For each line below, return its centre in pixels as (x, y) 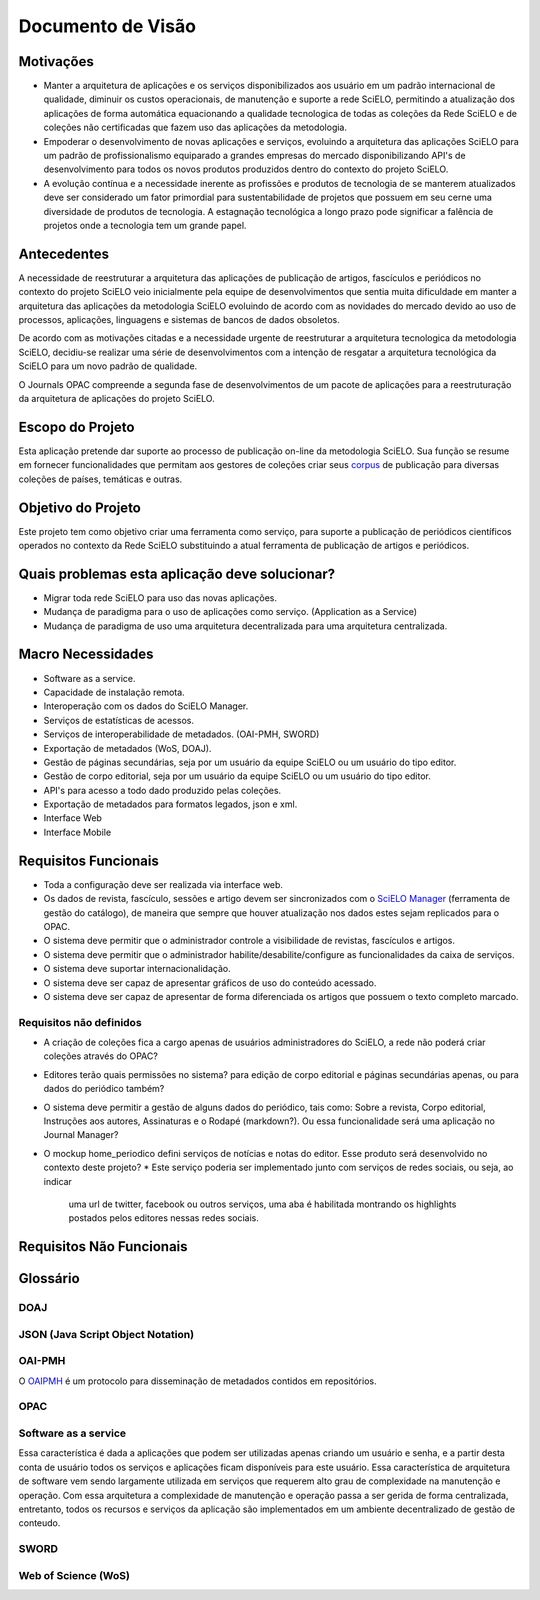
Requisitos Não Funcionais (103, 1246)
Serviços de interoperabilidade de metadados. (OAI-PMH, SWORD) (181, 734)
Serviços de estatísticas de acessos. (119, 720)
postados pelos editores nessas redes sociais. (164, 1218)
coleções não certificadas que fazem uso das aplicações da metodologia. (195, 127)
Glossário (49, 1278)
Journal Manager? (81, 1135)
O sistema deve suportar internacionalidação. (137, 969)
